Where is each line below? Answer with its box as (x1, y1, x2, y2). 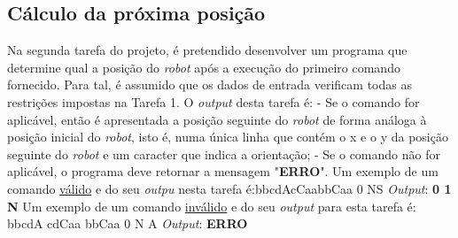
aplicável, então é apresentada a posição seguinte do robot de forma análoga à (7, 110, 427, 128)
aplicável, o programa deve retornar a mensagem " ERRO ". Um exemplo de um (7, 162, 439, 180)
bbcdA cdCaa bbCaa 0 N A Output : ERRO (7, 214, 248, 233)
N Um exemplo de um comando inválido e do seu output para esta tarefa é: (7, 196, 416, 215)
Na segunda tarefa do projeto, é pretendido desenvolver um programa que (7, 41, 408, 59)
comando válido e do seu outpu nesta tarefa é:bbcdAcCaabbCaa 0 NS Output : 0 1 (7, 179, 452, 197)
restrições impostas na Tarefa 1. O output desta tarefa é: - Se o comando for (7, 92, 420, 111)
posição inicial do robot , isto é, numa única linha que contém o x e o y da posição (7, 127, 448, 146)
